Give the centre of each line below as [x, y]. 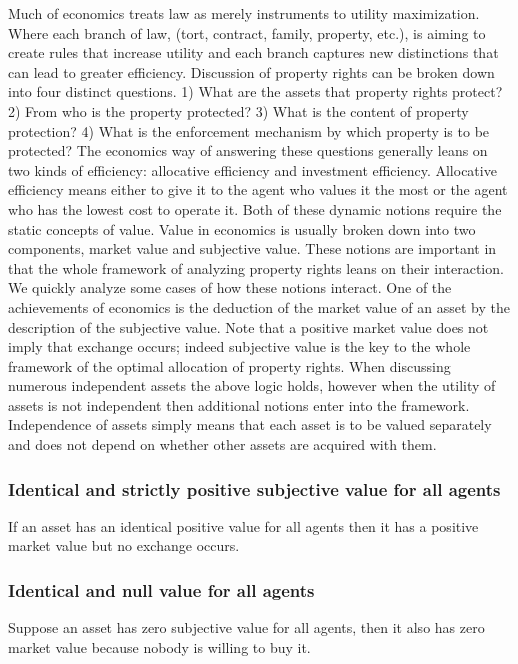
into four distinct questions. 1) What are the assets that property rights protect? [255, 91]
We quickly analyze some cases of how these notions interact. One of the [230, 287]
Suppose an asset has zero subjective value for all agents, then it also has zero [246, 627]
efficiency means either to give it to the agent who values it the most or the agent [258, 189]
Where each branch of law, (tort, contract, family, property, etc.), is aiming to [247, 32]
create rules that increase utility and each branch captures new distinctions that [253, 52]
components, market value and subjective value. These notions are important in [252, 248]
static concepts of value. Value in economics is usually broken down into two [242, 228]
